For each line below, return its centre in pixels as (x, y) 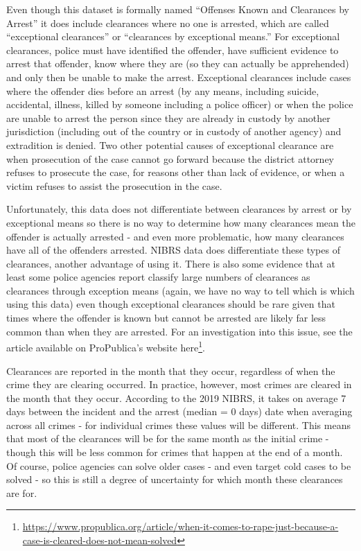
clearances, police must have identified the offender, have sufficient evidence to (173, 50)
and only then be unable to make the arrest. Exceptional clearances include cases (179, 77)
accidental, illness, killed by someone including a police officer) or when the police (180, 104)
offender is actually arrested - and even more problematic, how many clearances (175, 236)
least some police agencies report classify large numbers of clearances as (158, 277)
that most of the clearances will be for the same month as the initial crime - (168, 438)
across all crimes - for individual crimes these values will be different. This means (178, 425)
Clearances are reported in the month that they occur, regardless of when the (171, 370)
